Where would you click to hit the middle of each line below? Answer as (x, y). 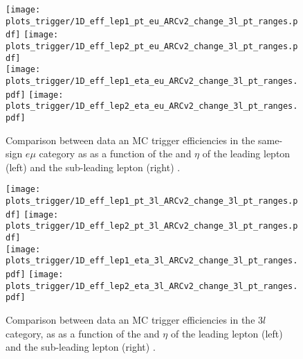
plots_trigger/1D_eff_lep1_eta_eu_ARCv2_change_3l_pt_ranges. (152, 81)
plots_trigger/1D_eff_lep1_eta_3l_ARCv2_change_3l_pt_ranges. (152, 261)
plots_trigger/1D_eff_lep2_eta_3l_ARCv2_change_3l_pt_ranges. (152, 286)
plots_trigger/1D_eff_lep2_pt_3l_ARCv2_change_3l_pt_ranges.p (152, 226)
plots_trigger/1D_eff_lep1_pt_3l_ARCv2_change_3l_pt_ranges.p (152, 201)
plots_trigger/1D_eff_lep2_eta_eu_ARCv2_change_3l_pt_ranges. (152, 106)
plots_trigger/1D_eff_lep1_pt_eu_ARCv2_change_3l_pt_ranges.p (152, 21)
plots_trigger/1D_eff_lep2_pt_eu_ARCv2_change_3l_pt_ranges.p (152, 46)
